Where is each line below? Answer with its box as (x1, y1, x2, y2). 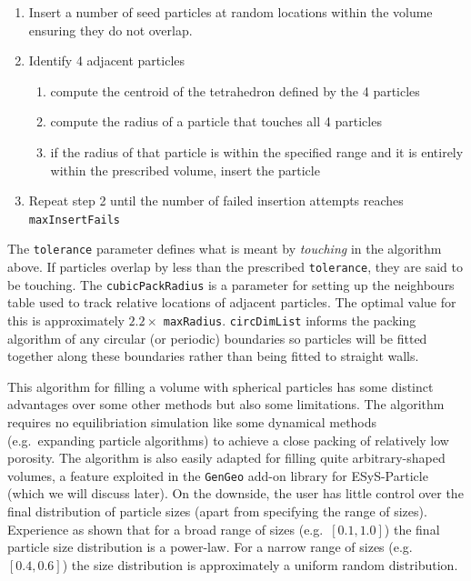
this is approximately (7, 310, 125, 329)
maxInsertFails (28, 213, 121, 226)
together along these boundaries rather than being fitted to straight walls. (7, 346, 419, 366)
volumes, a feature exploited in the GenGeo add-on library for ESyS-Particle (7, 466, 428, 485)
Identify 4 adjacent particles (28, 51, 185, 70)
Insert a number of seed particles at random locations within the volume (28, 3, 433, 21)
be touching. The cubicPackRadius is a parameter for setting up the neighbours (7, 275, 455, 294)
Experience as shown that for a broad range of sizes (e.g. (7, 519, 324, 538)
